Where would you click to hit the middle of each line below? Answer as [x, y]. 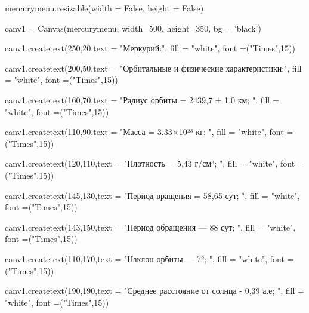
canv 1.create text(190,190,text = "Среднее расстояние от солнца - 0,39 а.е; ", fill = [154, 291]
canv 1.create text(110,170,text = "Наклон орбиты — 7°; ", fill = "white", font [145, 258]
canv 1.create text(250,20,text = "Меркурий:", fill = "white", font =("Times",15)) [150, 48]
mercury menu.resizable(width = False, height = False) [104, 8]
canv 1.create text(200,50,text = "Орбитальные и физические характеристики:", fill [153, 68]
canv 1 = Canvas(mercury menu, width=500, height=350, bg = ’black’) [133, 28]
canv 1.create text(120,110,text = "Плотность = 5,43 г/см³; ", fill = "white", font [150, 163]
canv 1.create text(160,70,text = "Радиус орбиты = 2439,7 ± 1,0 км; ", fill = [142, 99]
